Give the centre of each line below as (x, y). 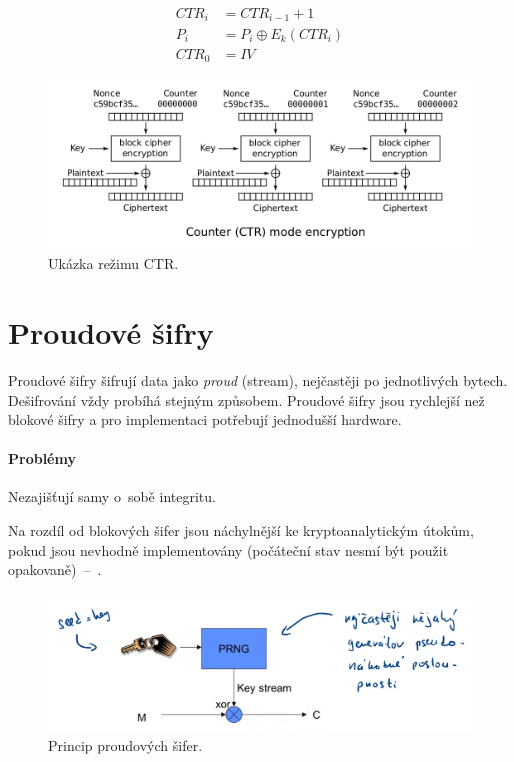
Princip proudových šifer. (125, 745)
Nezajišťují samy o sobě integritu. (112, 496)
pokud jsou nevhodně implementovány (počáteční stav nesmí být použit (228, 549)
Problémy (42, 458)
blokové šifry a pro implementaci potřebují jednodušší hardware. (205, 419)
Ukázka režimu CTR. (113, 263)
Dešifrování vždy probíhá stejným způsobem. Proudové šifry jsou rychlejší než (246, 399)
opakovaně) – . (55, 569)
